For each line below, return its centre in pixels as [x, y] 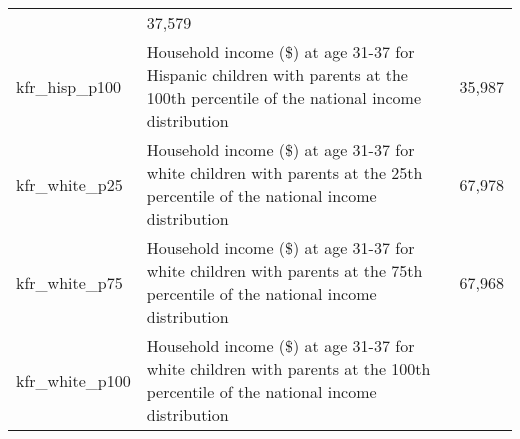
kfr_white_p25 [69, 184]
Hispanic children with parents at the [277, 74]
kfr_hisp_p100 [69, 86]
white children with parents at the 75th [284, 270]
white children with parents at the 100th [288, 368]
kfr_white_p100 [73, 380]
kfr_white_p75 [69, 282]
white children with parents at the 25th [284, 172]
